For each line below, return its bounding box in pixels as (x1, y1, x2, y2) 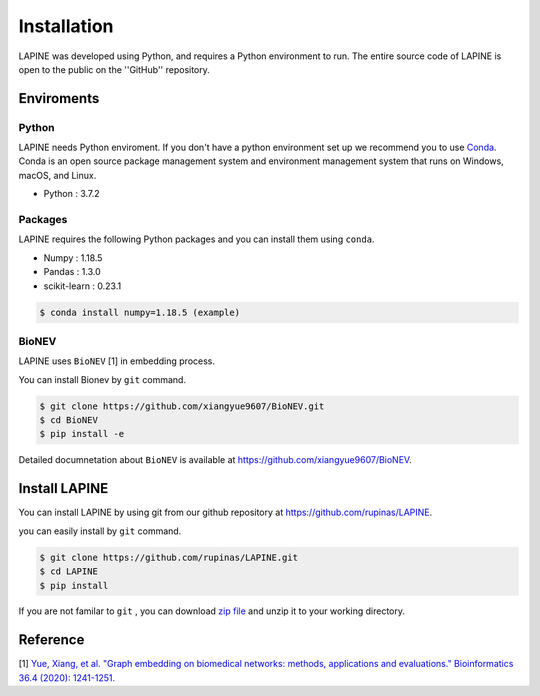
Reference (18, 631, 85, 649)
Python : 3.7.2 (43, 188, 100, 200)
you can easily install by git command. (18, 525, 182, 537)
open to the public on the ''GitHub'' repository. (18, 63, 210, 75)
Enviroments (18, 90, 100, 107)
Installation (18, 15, 114, 37)
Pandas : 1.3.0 (43, 266, 101, 278)
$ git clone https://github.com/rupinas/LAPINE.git (39, 551, 299, 563)
